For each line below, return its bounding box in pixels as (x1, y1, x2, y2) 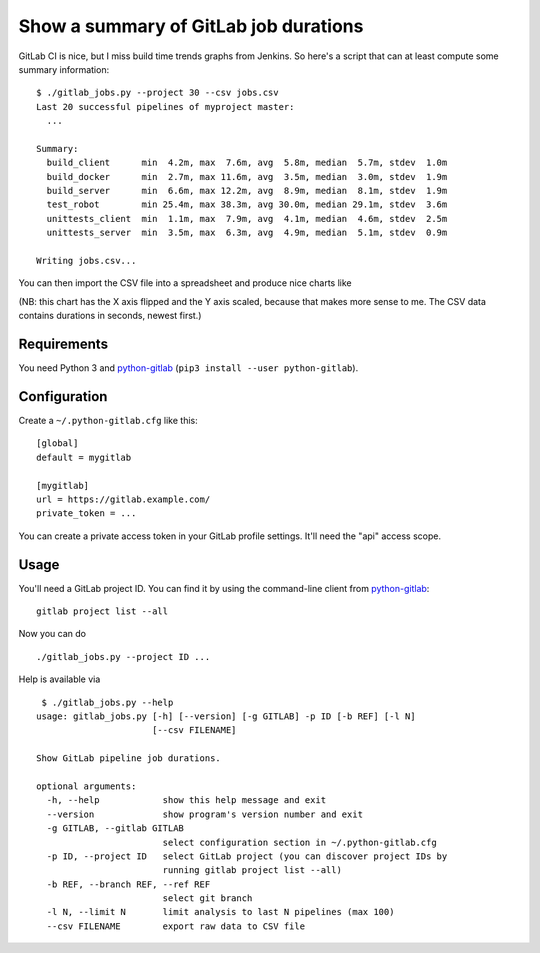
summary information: (18, 63, 110, 75)
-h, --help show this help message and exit (46, 795, 327, 806)
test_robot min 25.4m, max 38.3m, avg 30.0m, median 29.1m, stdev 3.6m (46, 199, 448, 210)
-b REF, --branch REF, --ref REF (46, 878, 211, 890)
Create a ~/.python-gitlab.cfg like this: (18, 415, 199, 426)
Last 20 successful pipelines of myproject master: (36, 101, 295, 112)
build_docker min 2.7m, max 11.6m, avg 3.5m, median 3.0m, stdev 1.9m (46, 171, 448, 182)
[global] (36, 438, 79, 449)
